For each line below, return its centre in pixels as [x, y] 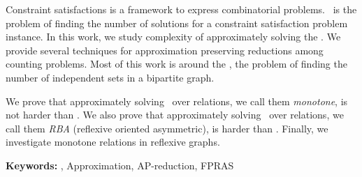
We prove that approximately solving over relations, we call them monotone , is [177, 101]
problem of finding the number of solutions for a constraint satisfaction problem [177, 23]
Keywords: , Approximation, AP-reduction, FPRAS [120, 165]
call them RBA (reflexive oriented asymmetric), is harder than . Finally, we [167, 128]
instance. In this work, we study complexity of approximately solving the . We [173, 37]
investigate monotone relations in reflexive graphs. [113, 142]
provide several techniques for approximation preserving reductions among [165, 50]
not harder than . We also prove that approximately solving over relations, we [175, 115]
